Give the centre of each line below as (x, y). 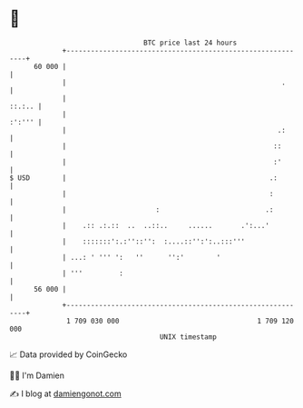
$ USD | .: (144, 178)
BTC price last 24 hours (191, 43)
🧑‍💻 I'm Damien (37, 375)
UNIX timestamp (188, 337)
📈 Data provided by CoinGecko (68, 354)
